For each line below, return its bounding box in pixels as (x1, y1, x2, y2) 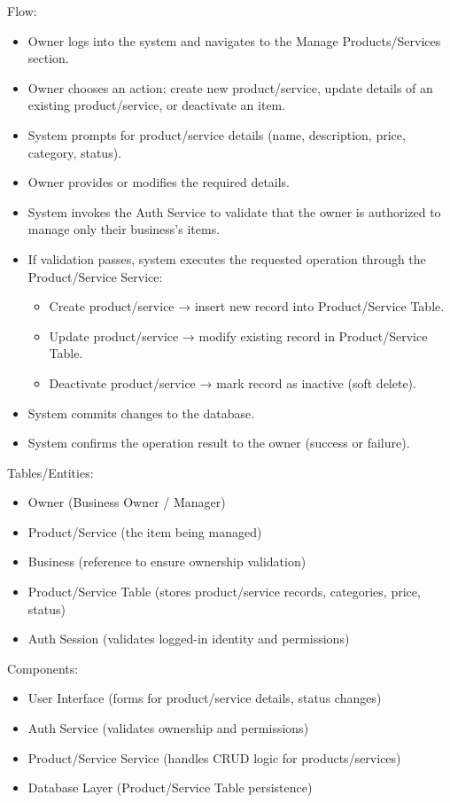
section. (27, 49, 69, 67)
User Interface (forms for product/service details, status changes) (27, 689, 382, 707)
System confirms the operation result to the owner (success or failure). (27, 433, 410, 452)
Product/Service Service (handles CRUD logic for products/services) (27, 748, 401, 767)
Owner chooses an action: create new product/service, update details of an (27, 78, 433, 97)
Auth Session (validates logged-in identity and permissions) (27, 629, 350, 648)
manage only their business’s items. (27, 220, 221, 238)
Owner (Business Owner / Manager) (27, 493, 226, 511)
